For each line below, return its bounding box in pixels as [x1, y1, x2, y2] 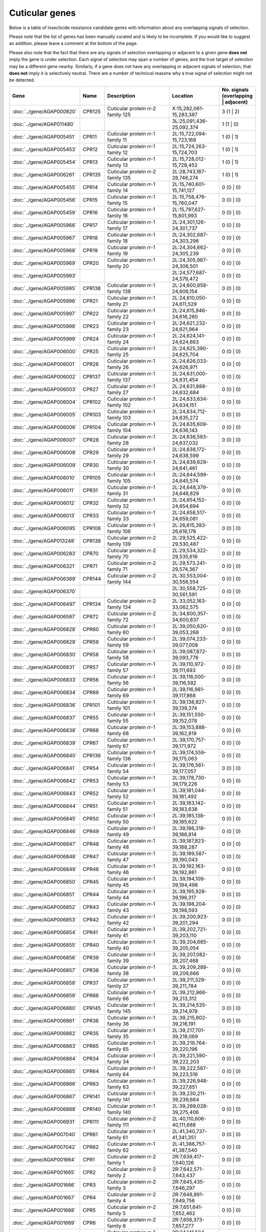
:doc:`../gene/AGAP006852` [12, 903, 77, 910]
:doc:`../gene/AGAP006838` [12, 727, 77, 734]
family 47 [107, 856, 129, 863]
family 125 [107, 111, 131, 118]
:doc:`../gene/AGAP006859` [12, 992, 77, 999]
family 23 [107, 326, 129, 333]
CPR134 [82, 600, 101, 607]
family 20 [107, 263, 129, 270]
